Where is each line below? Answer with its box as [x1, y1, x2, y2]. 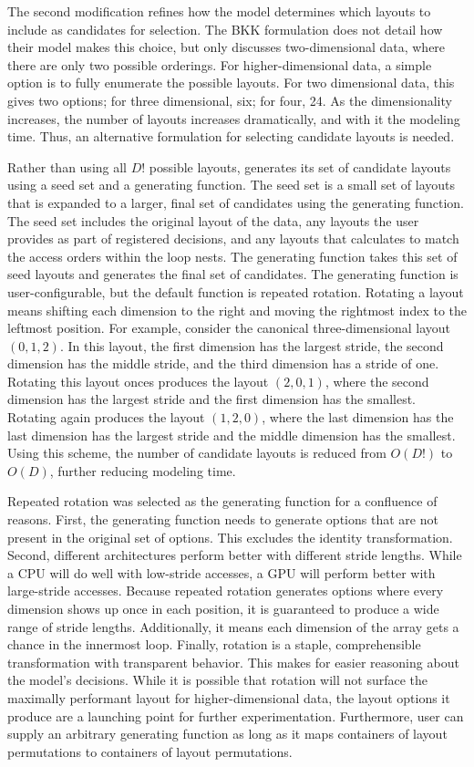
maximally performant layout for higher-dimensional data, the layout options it [7, 688, 450, 707]
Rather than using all [7, 157, 127, 176]
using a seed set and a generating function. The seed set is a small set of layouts [7, 175, 456, 194]
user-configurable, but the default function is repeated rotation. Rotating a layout [7, 282, 464, 301]
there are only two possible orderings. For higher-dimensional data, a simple [7, 55, 432, 74]
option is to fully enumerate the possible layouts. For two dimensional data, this [7, 73, 455, 92]
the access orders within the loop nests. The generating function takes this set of [7, 246, 458, 265]
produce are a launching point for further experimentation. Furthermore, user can [7, 706, 464, 725]
